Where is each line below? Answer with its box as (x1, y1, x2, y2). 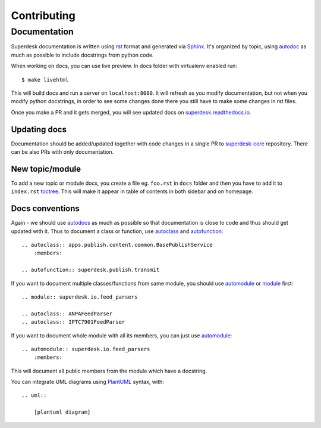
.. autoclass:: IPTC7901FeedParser (21, 319, 125, 325)
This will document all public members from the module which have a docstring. (11, 367, 207, 374)
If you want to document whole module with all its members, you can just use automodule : (11, 331, 232, 339)
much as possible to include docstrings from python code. (11, 51, 154, 58)
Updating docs (11, 124, 67, 134)
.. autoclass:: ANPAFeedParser (21, 310, 113, 317)
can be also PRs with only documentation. (11, 148, 114, 156)
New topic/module (11, 164, 81, 174)
